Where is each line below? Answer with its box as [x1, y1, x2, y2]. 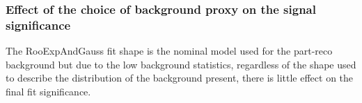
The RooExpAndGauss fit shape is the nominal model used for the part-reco [6, 44, 333, 58]
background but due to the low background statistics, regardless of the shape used [6, 57, 356, 71]
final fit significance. [6, 84, 91, 98]
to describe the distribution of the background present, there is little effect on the [6, 71, 354, 85]
